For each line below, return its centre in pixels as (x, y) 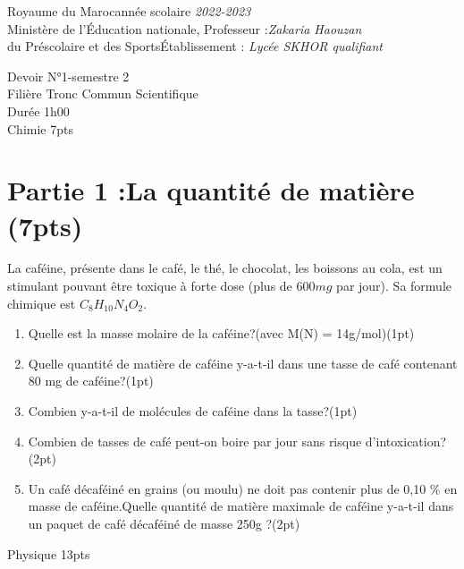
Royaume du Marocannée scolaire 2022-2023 (129, 11)
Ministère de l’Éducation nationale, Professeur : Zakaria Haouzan (185, 28)
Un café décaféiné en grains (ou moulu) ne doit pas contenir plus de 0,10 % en (243, 488)
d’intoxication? (406, 441)
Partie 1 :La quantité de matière (211, 190)
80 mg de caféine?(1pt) (91, 381)
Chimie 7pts (40, 128)
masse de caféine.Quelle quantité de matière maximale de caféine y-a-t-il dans (241, 506)
